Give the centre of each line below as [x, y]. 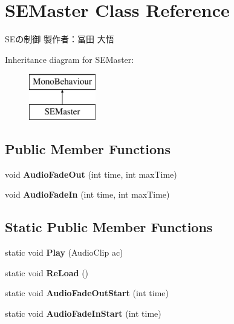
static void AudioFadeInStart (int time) [83, 313]
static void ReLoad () [47, 272]
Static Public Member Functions [109, 227]
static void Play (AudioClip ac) [64, 252]
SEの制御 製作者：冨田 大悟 [60, 39]
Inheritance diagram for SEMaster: [70, 59]
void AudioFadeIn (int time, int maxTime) [87, 194]
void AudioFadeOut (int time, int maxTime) [91, 174]
